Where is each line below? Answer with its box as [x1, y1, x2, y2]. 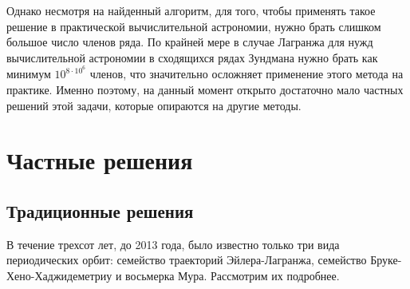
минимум [6, 65, 51, 82]
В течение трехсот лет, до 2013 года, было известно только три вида [6, 236, 340, 252]
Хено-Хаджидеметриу [6, 267, 112, 283]
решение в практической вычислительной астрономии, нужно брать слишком [6, 18, 381, 34]
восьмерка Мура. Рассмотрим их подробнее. [125, 267, 340, 283]
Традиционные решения [6, 198, 194, 223]
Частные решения [6, 144, 193, 176]
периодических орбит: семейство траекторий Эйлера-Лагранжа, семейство [6, 251, 367, 268]
